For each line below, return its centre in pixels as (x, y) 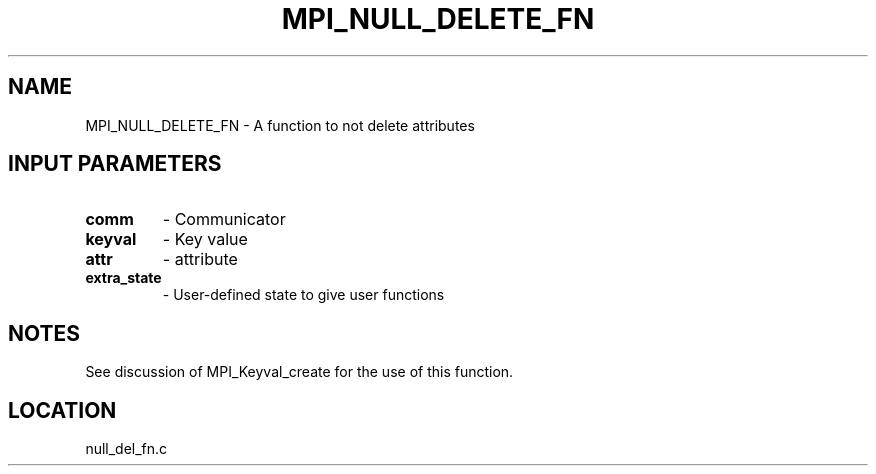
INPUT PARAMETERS (115, 164)
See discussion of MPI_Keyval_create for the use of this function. (299, 372)
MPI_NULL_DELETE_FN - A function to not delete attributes (280, 125)
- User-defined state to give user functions (303, 295)
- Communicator (224, 219)
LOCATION (62, 410)
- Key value (205, 239)
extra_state (123, 278)
